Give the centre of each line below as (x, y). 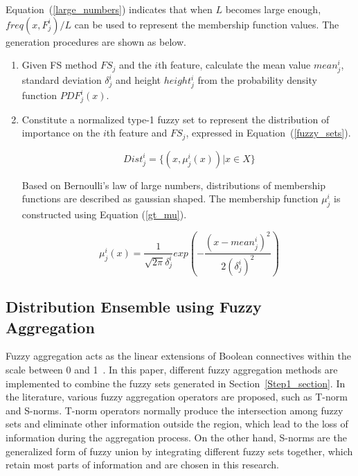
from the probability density (257, 80)
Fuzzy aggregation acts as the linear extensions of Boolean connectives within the (178, 356)
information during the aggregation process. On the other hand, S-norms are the (176, 437)
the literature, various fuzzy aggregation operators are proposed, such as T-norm (177, 397)
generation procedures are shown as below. (96, 41)
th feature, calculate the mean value (234, 65)
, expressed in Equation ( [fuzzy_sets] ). (268, 133)
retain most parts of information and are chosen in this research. (142, 465)
